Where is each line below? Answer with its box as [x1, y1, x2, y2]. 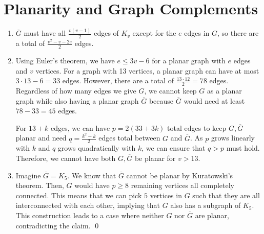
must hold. [226, 143, 260, 153]
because [149, 95, 174, 106]
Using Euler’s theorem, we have [15, 55, 115, 66]
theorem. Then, [15, 180, 64, 191]
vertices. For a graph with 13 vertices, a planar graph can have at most [35, 65, 259, 76]
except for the [132, 28, 176, 38]
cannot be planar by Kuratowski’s [126, 170, 233, 180]
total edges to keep [167, 122, 227, 133]
